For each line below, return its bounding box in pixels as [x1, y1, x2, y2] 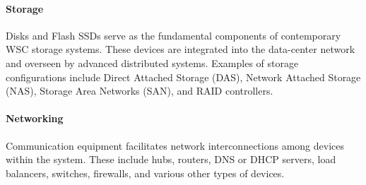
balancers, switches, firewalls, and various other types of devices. [6, 165, 285, 180]
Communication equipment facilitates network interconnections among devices [6, 138, 345, 153]
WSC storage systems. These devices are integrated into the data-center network [6, 42, 355, 56]
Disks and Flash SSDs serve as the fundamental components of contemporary [6, 28, 341, 42]
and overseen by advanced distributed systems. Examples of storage [6, 55, 299, 70]
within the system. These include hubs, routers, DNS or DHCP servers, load [6, 152, 336, 167]
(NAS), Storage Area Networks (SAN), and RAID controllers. [6, 83, 273, 98]
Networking [6, 111, 64, 126]
